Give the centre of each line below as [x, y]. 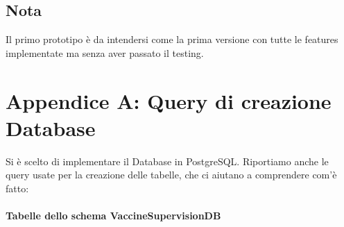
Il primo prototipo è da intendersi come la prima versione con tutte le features [172, 39]
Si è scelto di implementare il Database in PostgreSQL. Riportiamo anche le [167, 161]
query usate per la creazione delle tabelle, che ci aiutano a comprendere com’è [171, 175]
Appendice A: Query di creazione [169, 100]
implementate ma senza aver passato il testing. [105, 52]
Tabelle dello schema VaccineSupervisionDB [113, 216]
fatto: [17, 188]
